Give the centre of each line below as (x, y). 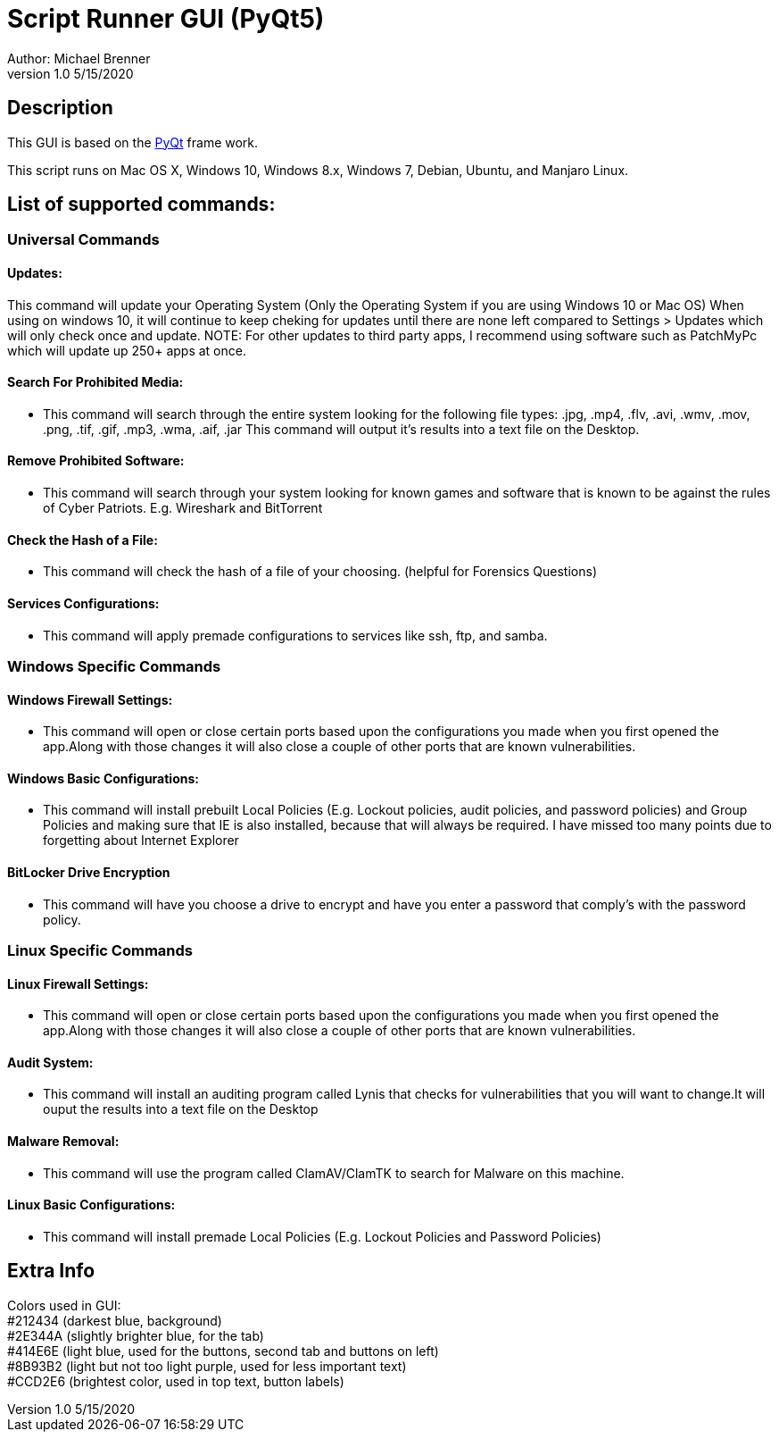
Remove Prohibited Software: (96, 461)
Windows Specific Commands (114, 666)
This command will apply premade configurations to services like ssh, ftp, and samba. (295, 635)
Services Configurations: (83, 603)
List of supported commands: (141, 205)
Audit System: (50, 1062)
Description (60, 108)
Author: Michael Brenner (79, 58)
